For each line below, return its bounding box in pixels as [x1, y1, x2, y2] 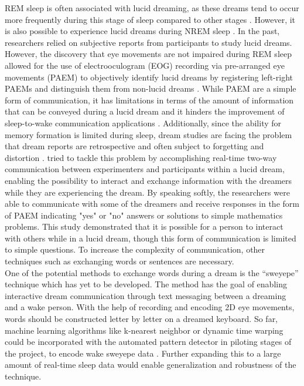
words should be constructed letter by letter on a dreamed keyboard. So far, [5, 313, 278, 325]
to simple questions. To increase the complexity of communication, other [5, 243, 265, 256]
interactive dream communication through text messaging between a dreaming [5, 289, 286, 301]
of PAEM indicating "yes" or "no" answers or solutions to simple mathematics [5, 209, 283, 221]
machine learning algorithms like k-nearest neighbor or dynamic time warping [5, 324, 283, 336]
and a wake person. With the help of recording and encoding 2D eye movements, [5, 301, 295, 313]
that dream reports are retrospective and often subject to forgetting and [5, 140, 264, 152]
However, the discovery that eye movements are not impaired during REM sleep [5, 48, 292, 60]
